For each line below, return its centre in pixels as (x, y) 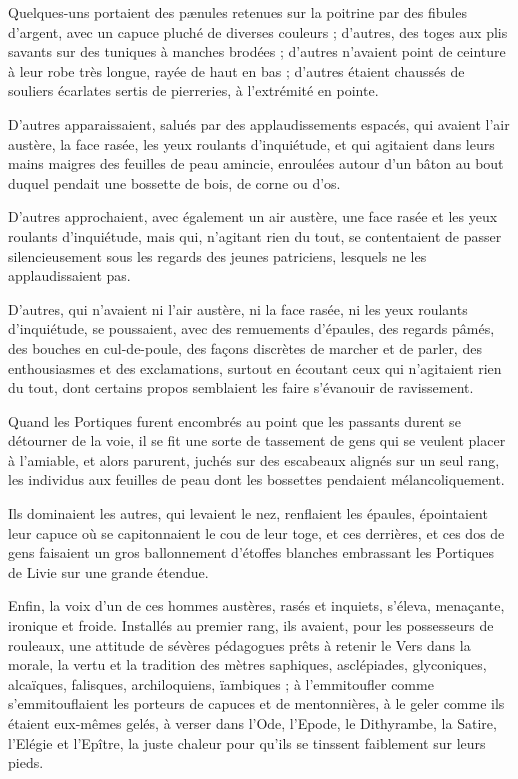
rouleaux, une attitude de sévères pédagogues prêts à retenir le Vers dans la (239, 644)
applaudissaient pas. (69, 275)
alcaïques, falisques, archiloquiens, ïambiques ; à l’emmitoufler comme (221, 683)
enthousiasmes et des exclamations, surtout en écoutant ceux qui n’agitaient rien (255, 367)
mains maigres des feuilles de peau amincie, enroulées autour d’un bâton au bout (256, 163)
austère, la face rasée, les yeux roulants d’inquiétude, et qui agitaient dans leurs (251, 143)
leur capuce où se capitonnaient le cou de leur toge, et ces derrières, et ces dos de (256, 532)
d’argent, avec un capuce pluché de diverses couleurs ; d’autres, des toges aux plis (258, 31)
